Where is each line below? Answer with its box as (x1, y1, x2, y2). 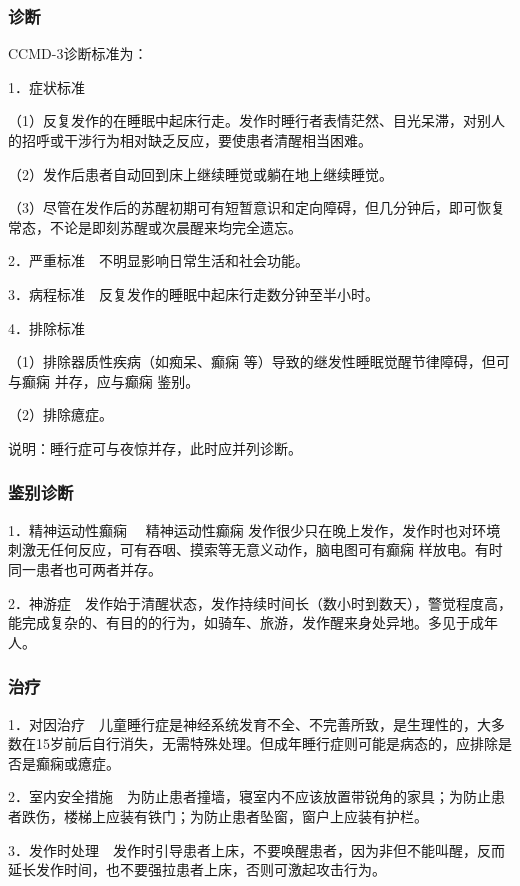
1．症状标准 (8, 76, 85, 97)
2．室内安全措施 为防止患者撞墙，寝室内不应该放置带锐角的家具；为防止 (8, 786, 491, 807)
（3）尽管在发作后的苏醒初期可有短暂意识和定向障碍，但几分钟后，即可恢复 (8, 197, 505, 218)
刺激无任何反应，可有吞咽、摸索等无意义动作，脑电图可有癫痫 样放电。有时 (8, 539, 503, 560)
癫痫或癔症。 (35, 752, 120, 773)
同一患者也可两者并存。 (8, 558, 162, 579)
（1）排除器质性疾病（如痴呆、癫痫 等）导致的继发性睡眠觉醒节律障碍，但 (8, 351, 496, 372)
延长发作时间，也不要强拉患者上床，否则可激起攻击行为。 (8, 859, 386, 880)
